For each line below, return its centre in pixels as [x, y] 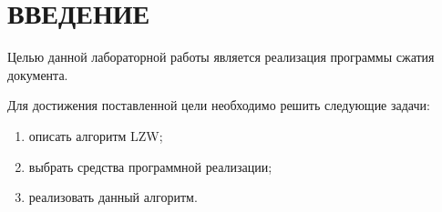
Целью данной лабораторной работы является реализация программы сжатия [221, 57]
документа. [38, 74]
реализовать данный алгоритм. [113, 197]
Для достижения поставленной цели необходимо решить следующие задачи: [219, 105]
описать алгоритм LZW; [96, 135]
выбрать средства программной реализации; [150, 166]
